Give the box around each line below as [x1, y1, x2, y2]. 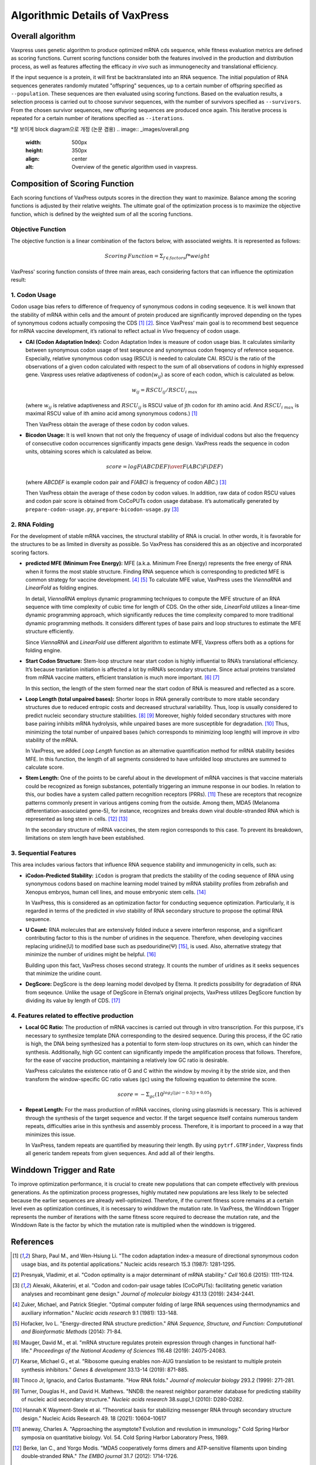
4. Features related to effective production [11, 1011, 134, 1020]
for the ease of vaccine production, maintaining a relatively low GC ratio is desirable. [25, 1057, 229, 1064]
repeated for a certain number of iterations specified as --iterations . [11, 115, 184, 122]
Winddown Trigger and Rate [11, 1165, 115, 1175]
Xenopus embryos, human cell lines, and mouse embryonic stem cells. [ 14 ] [25, 888, 206, 895]
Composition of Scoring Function [11, 179, 134, 189]
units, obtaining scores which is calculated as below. [25, 448, 152, 455]
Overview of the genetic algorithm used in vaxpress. [71, 163, 198, 171]
